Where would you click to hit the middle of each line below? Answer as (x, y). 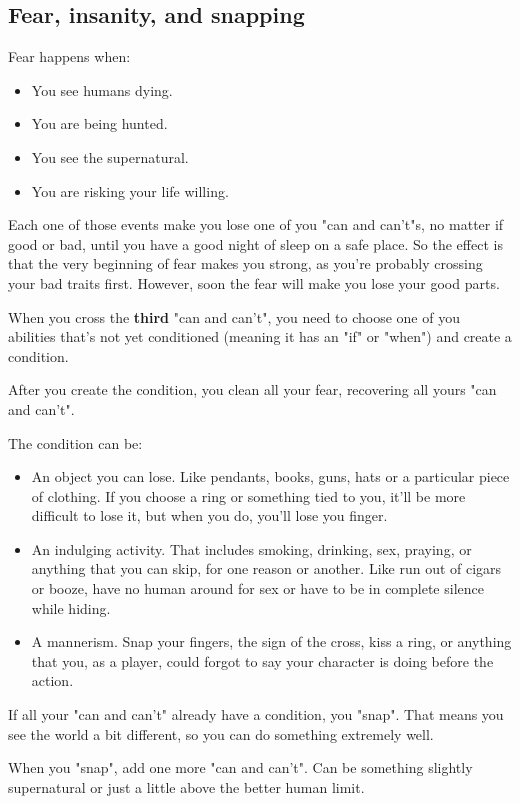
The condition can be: (75, 442)
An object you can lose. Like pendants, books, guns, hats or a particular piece (270, 476)
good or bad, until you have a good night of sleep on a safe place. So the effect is (255, 243)
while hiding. (71, 607)
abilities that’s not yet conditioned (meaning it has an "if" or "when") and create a (260, 336)
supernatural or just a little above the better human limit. (186, 786)
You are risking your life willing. (130, 190)
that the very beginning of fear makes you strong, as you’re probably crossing (245, 263)
